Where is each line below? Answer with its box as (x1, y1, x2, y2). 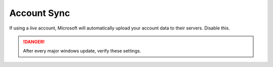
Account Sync (9, 7, 70, 18)
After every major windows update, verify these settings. (23, 48, 142, 54)
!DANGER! (23, 38, 45, 44)
